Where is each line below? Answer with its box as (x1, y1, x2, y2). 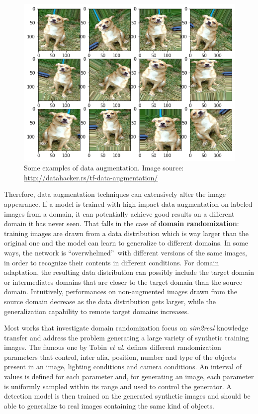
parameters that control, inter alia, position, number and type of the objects (4, 351, 237, 362)
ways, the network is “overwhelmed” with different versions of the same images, (4, 247, 247, 257)
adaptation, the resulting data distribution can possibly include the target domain (4, 267, 254, 277)
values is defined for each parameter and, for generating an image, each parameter (4, 371, 254, 382)
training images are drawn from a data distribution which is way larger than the (4, 228, 249, 238)
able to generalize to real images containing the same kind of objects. (4, 400, 214, 411)
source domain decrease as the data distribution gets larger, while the (4, 296, 216, 306)
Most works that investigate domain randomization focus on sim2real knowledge (4, 323, 248, 333)
